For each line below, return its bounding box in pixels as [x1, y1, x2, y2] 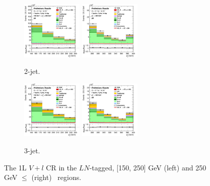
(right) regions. [31, 172, 82, 182]
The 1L [4, 162, 27, 172]
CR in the [46, 162, 77, 172]
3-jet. [24, 145, 40, 156]
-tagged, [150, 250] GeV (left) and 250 [89, 162, 206, 172]
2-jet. [24, 66, 40, 76]
